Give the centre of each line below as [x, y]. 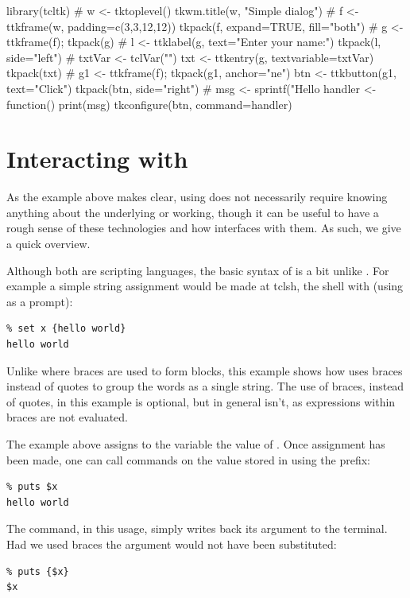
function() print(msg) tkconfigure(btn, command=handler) [149, 104]
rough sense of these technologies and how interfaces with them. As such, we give [204, 228]
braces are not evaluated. [67, 417]
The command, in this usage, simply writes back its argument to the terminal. [197, 528]
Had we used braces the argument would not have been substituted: [172, 544]
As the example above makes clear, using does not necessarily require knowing [197, 197]
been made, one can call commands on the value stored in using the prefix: [189, 459]
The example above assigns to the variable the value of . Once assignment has [196, 444]
